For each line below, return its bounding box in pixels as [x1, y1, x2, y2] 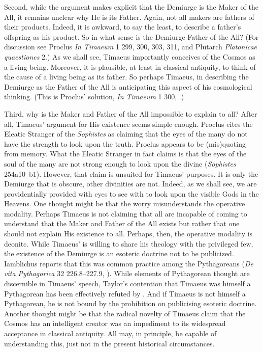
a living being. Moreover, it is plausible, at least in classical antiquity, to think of [4, 61, 256, 72]
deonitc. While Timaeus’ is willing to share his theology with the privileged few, [4, 238, 253, 249]
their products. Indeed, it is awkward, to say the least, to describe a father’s [4, 21, 241, 32]
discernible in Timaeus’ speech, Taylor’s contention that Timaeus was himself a [4, 278, 251, 289]
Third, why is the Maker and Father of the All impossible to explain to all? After [4, 108, 257, 119]
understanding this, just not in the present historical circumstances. [4, 338, 215, 348]
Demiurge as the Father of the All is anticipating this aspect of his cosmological [4, 81, 252, 92]
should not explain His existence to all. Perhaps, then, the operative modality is [4, 228, 253, 239]
